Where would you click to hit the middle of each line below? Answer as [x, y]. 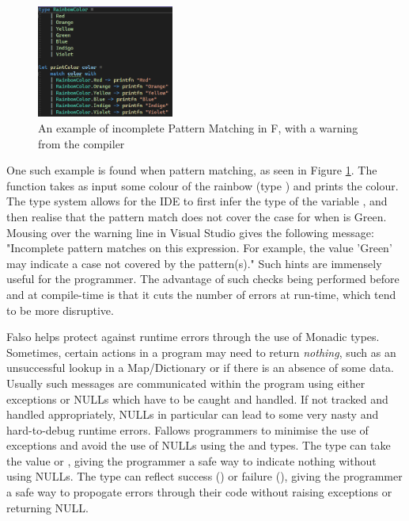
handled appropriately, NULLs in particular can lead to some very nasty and [193, 414]
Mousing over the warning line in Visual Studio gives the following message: [190, 232]
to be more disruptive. [60, 310]
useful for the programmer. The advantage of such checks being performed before [203, 279]
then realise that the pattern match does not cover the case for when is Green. [197, 216]
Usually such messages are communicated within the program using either [186, 383]
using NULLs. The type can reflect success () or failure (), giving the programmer [204, 476]
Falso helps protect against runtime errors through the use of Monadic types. [193, 337]
